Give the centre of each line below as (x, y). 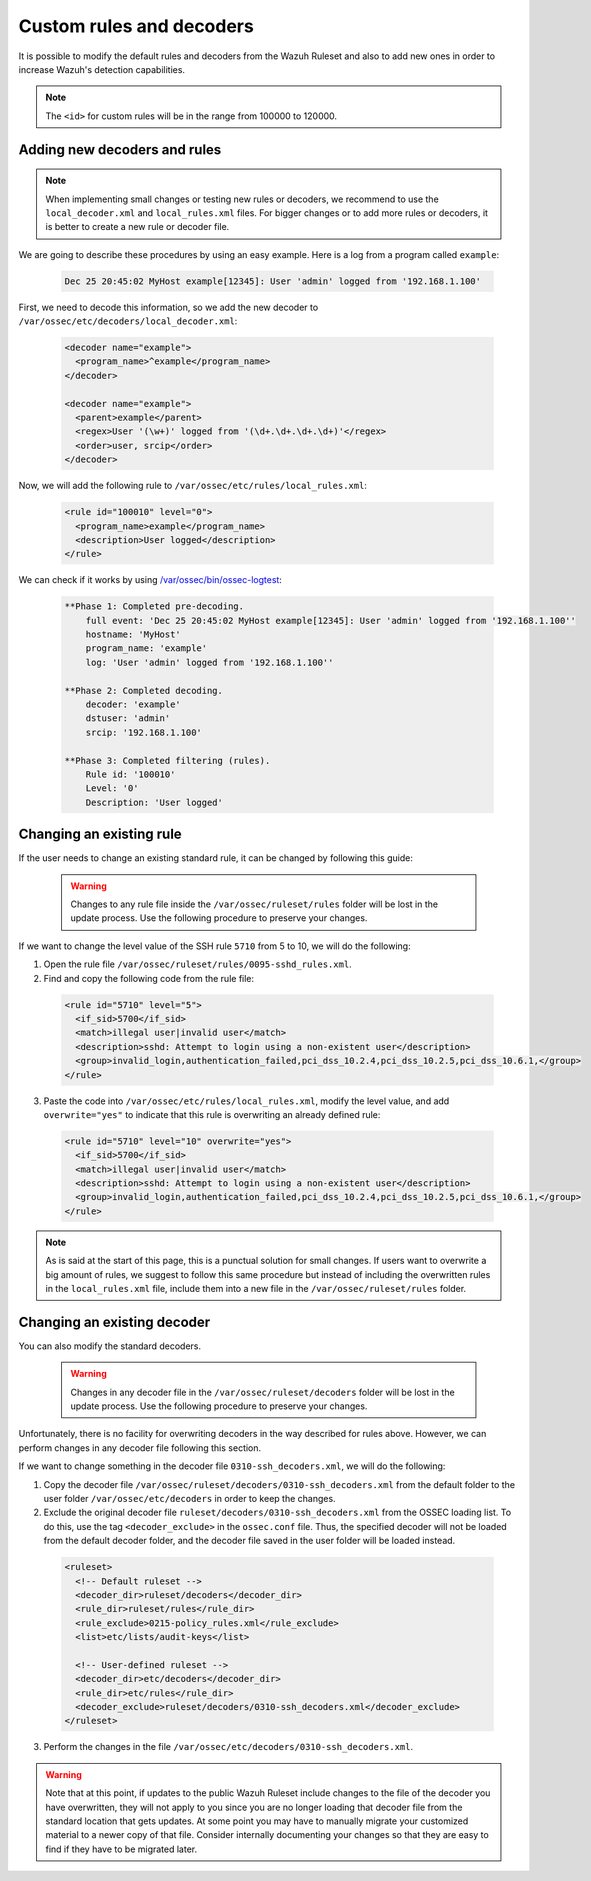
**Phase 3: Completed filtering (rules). (167, 760)
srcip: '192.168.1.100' (143, 732)
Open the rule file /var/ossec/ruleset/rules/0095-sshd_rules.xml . (197, 964)
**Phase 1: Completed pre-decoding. (154, 606)
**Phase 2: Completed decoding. (144, 690)
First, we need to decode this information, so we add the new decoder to (168, 307)
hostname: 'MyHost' (133, 634)
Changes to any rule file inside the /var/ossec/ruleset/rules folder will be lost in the (254, 904)
